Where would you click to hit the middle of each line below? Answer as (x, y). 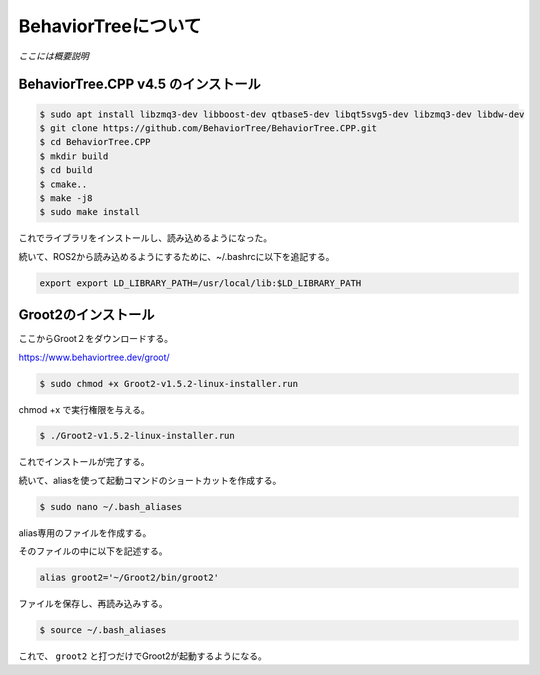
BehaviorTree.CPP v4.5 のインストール (140, 84)
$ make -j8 (66, 198)
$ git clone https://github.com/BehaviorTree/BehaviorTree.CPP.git (208, 128)
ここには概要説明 (53, 56)
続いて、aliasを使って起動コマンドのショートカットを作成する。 (150, 480)
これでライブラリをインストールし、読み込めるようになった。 (145, 238)
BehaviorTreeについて (110, 26)
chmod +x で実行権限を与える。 (84, 409)
